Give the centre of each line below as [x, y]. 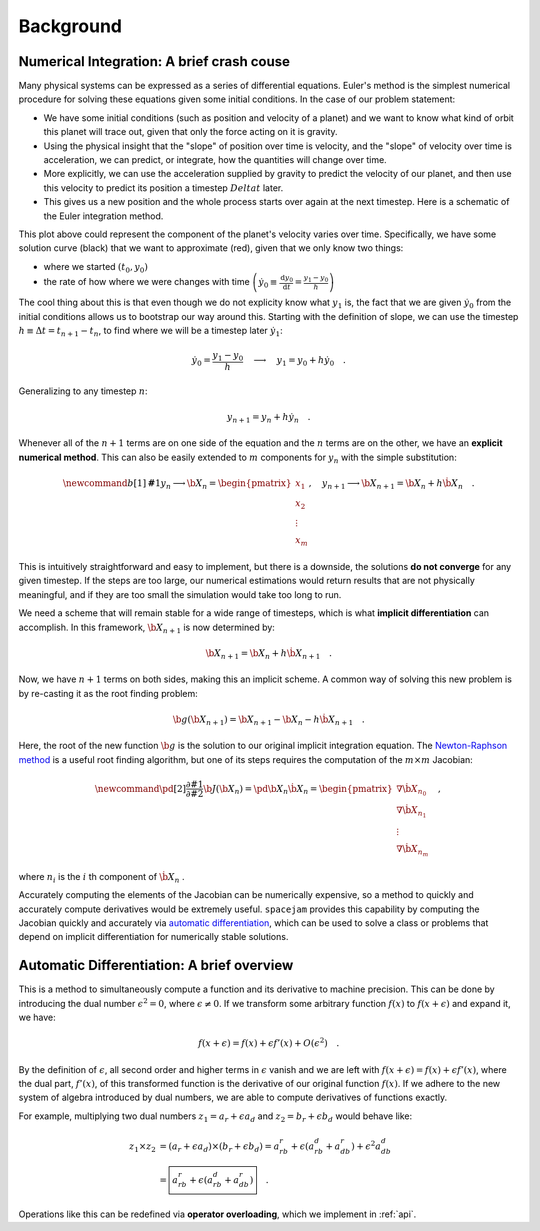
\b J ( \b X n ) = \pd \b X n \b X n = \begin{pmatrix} [298, 790]
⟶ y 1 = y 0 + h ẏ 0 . [300, 362]
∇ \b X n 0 [411, 790]
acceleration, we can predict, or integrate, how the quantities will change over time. [215, 160]
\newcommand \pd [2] [140, 788]
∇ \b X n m [412, 850]
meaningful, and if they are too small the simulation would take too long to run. [180, 594]
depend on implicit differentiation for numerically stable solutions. [153, 937]
